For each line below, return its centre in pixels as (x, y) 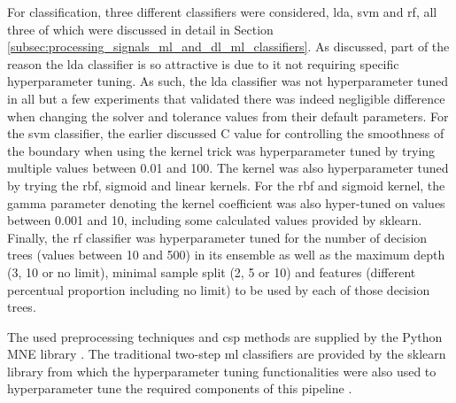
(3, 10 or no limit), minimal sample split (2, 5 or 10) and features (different (212, 271)
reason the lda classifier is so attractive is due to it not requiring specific (203, 63)
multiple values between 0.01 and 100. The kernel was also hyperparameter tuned (228, 168)
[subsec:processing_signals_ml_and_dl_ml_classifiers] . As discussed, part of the (228, 46)
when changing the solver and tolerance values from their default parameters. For (228, 116)
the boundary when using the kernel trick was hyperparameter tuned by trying (221, 150)
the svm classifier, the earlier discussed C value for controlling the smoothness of (226, 133)
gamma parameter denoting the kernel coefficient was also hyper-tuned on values (226, 202)
